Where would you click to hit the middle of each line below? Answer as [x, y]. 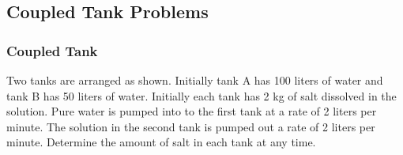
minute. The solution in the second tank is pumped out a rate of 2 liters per [191, 126]
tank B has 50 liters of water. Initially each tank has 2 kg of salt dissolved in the [201, 95]
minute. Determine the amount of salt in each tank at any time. [161, 142]
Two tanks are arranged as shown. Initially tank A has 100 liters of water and [195, 80]
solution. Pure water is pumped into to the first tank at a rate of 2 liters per [192, 111]
